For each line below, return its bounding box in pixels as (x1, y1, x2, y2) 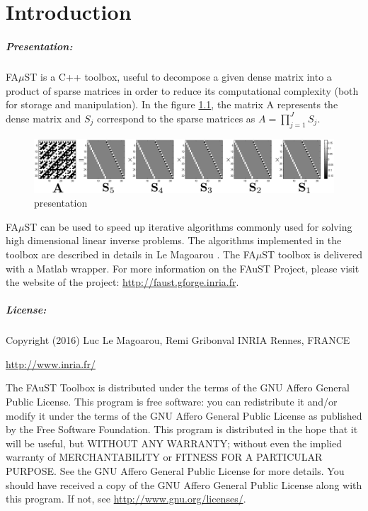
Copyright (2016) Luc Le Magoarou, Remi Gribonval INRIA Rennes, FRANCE (6, 333, 350, 348)
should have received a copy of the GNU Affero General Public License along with (6, 477, 362, 492)
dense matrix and (6, 110, 81, 125)
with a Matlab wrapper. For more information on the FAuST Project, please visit (6, 260, 360, 275)
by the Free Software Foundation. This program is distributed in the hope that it (6, 422, 358, 437)
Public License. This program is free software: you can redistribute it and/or (6, 394, 338, 409)
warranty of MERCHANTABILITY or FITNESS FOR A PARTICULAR (6, 449, 323, 464)
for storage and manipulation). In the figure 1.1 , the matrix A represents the (6, 97, 338, 112)
